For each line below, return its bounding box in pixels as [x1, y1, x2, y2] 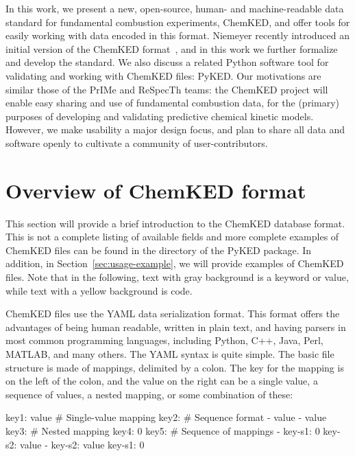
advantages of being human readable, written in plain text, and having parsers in [5, 319, 346, 334]
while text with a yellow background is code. [5, 283, 193, 297]
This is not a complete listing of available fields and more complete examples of [5, 229, 339, 244]
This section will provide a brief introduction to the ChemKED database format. [5, 216, 345, 230]
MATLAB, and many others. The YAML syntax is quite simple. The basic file [5, 347, 334, 361]
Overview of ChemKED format [5, 176, 306, 204]
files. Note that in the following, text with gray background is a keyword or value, [5, 270, 349, 284]
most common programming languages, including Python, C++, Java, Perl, [5, 333, 323, 347]
